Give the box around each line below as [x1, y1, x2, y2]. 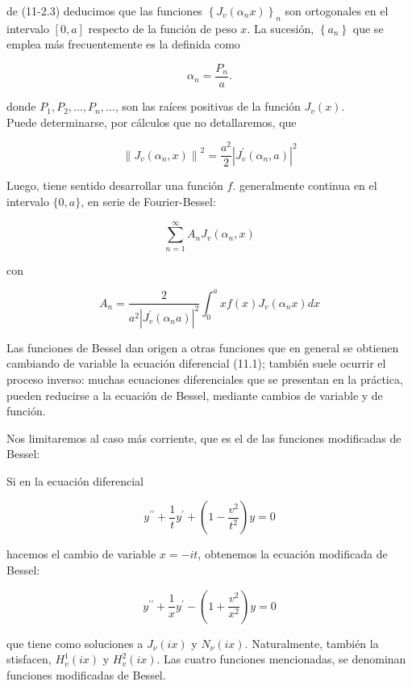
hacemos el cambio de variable [6, 545, 156, 562]
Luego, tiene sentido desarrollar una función [6, 177, 223, 194]
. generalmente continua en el [232, 177, 377, 194]
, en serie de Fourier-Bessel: [81, 192, 216, 209]
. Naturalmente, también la [244, 634, 379, 651]
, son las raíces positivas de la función [114, 98, 301, 115]
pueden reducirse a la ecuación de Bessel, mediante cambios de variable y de [6, 386, 383, 403]
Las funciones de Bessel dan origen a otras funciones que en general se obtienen [6, 339, 399, 356]
